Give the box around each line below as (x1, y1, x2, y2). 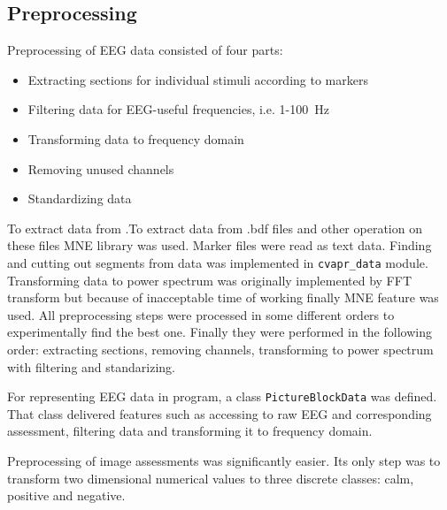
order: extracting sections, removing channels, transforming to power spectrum (7, 339, 434, 358)
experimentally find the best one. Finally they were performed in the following (7, 323, 432, 341)
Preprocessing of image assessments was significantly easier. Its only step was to (7, 452, 441, 470)
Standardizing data (27, 189, 132, 208)
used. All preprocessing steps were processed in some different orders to (7, 305, 395, 324)
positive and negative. (7, 486, 126, 505)
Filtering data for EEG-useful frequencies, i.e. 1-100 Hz (27, 100, 329, 118)
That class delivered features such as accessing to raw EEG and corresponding (7, 404, 432, 422)
